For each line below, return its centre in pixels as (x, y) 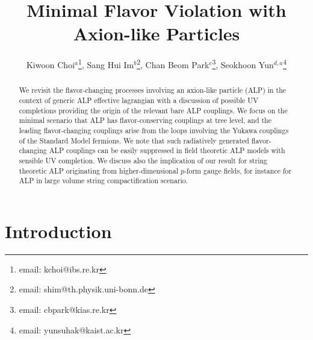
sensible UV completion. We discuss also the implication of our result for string (143, 160)
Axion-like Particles (156, 33)
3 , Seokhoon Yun (243, 64)
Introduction (58, 231)
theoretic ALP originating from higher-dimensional (98, 170)
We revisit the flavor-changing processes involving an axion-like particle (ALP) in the (153, 90)
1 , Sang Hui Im (106, 64)
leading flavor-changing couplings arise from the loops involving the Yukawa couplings (154, 130)
